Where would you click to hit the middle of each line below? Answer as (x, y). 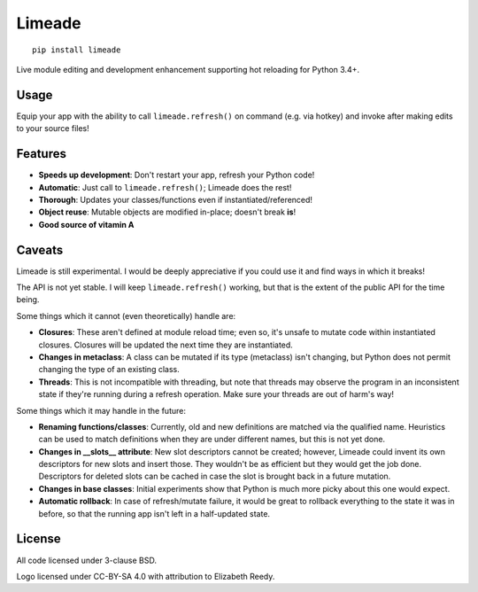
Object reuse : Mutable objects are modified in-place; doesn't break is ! (167, 212)
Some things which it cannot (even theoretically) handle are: (126, 315)
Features (41, 154)
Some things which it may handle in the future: (101, 410)
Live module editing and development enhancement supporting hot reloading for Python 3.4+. (188, 69)
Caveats (40, 249)
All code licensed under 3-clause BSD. (86, 560)
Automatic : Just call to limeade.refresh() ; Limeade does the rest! (165, 187)
